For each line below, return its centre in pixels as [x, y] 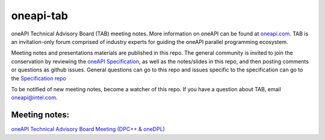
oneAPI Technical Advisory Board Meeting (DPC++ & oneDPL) [88, 129]
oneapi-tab [40, 16]
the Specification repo [39, 78]
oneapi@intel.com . [34, 98]
